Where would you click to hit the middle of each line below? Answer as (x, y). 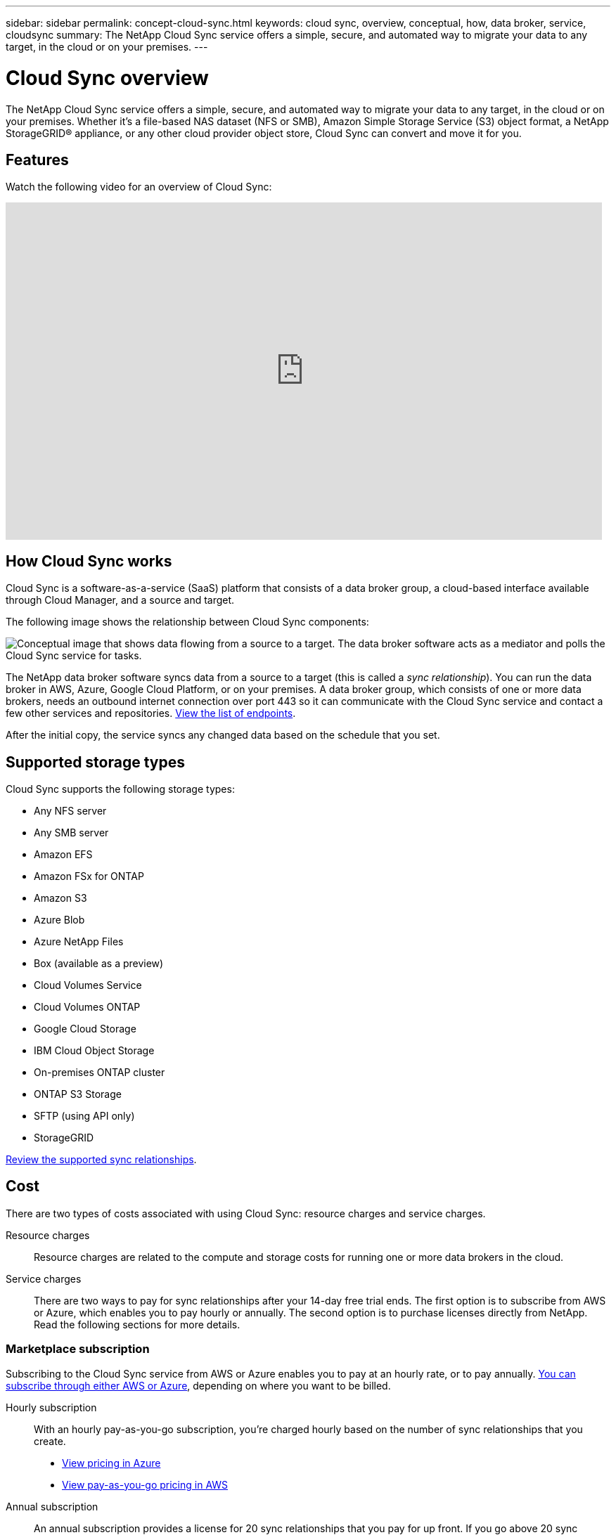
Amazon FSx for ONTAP (89, 876)
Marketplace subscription (78, 1349)
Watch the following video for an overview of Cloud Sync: (139, 187)
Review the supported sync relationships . (101, 1160)
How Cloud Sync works (89, 561)
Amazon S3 (60, 898)
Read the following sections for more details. (137, 1324)
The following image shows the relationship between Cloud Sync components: (187, 622)
